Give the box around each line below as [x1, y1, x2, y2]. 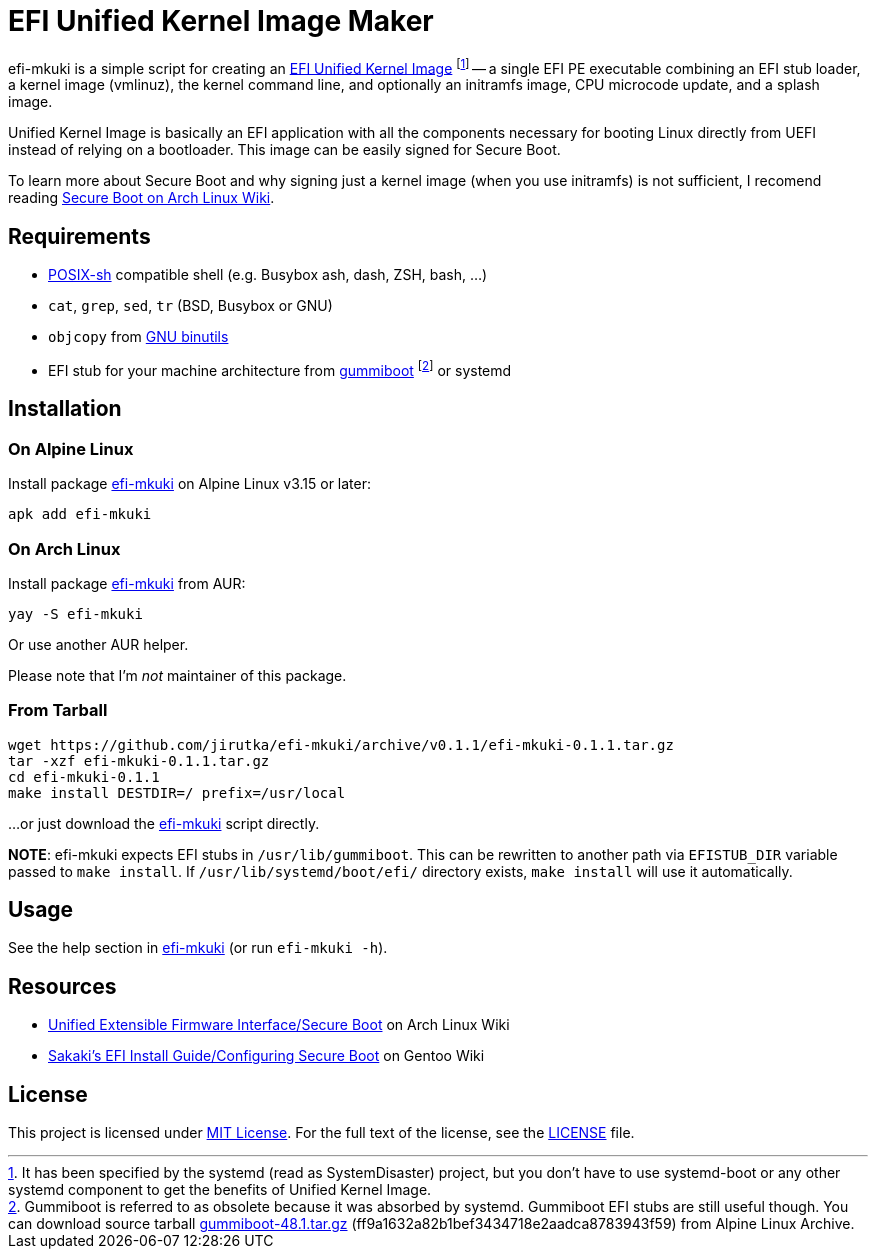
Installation [8, 396, 122, 422]
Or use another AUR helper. [8, 635, 189, 653]
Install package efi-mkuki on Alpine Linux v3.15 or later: [8, 475, 372, 493]
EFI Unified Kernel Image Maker [8, 4, 434, 38]
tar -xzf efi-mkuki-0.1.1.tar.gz [8, 752, 270, 769]
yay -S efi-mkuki [8, 605, 143, 622]
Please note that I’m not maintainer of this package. [8, 666, 347, 684]
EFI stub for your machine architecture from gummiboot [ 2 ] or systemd [48, 359, 512, 379]
